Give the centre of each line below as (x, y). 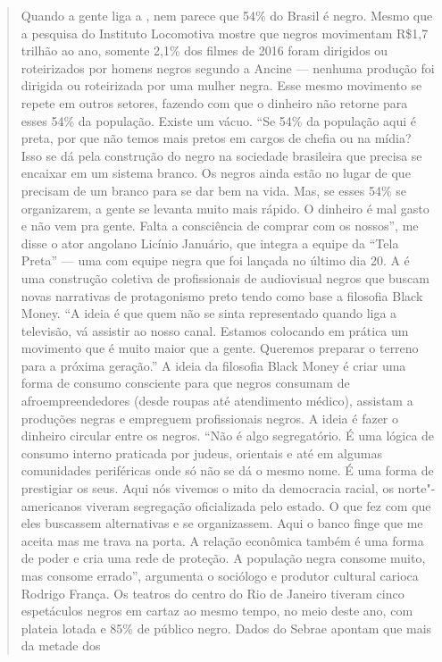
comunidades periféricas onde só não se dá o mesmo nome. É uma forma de (227, 470)
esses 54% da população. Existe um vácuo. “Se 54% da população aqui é (219, 120)
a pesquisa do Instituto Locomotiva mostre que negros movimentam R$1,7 (225, 33)
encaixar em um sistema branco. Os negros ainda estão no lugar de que (216, 173)
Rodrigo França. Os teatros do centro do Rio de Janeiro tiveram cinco (213, 593)
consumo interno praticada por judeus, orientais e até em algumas (201, 453)
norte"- (417, 488)
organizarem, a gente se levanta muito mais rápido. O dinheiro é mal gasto (225, 208)
